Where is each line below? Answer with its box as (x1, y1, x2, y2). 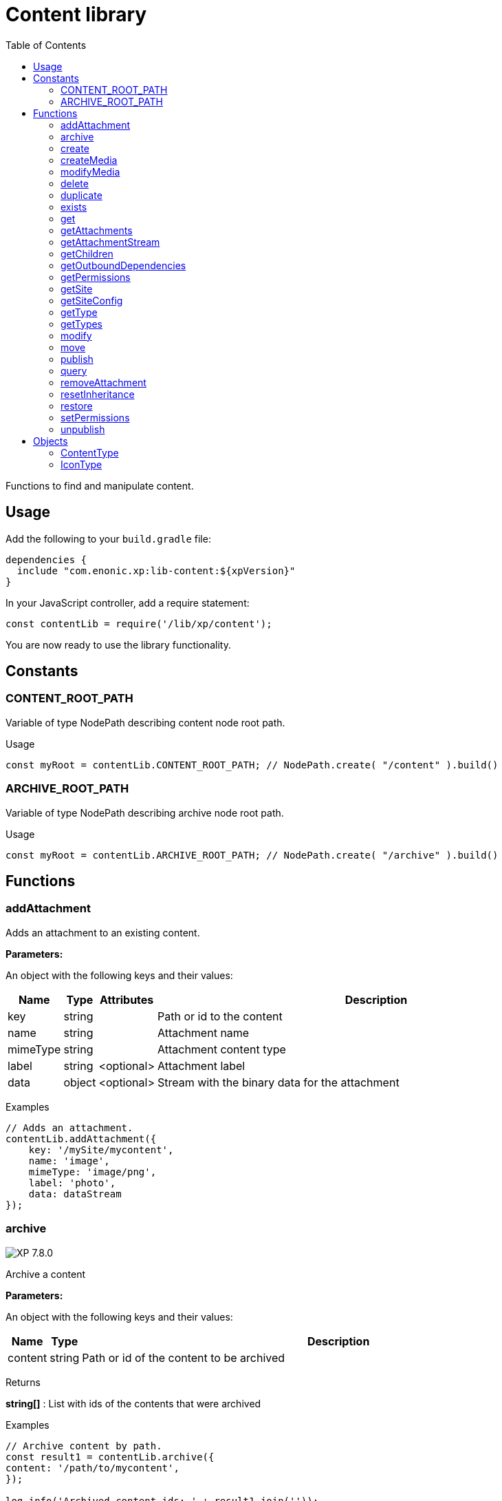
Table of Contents (6, 39, 87, 51)
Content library (6, 3, 147, 26)
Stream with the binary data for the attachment (157, 1075, 400, 1089)
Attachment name (157, 1025, 250, 1040)
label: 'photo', (28, 1177, 116, 1188)
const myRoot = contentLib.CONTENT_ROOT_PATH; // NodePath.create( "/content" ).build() (6, 759, 499, 770)
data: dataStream (28, 1188, 122, 1199)
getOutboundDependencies (61, 259, 186, 271)
